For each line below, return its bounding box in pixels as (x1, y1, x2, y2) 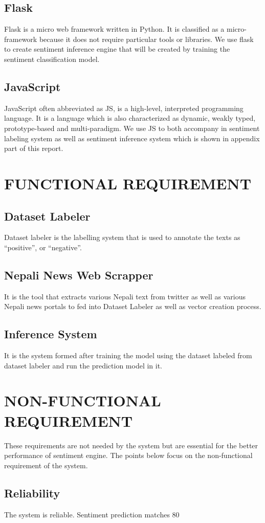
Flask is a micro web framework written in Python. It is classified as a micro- (4, 24, 247, 34)
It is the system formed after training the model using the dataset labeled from (4, 350, 252, 361)
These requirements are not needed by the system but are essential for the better (4, 440, 258, 450)
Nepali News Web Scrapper (4, 267, 153, 282)
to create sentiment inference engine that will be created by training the (4, 43, 230, 54)
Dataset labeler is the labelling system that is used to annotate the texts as (4, 232, 240, 243)
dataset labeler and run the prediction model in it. (4, 360, 163, 371)
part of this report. (4, 143, 63, 154)
